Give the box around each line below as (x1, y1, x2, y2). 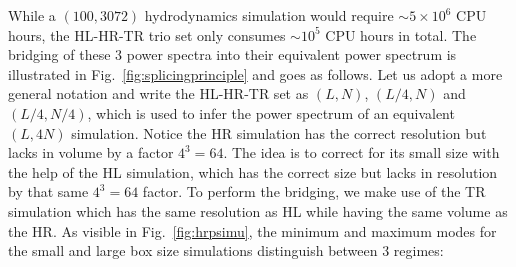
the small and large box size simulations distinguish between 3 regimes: (8, 240, 444, 261)
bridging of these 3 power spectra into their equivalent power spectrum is (8, 44, 457, 65)
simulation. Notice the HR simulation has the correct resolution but (71, 122, 487, 143)
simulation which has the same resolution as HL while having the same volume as (8, 200, 508, 221)
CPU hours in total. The (325, 24, 477, 45)
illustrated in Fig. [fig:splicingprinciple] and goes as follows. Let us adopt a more (8, 63, 503, 84)
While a (8, 5, 56, 25)
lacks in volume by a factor (8, 142, 174, 163)
